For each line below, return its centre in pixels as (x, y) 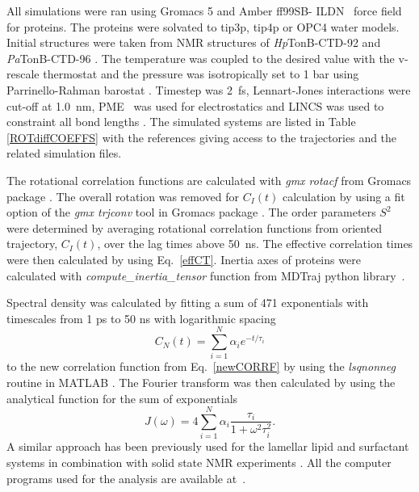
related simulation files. (64, 153)
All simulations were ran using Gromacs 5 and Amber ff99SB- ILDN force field (204, 11)
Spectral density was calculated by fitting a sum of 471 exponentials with (188, 303)
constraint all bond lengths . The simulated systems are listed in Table (181, 122)
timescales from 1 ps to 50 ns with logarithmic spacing (141, 318)
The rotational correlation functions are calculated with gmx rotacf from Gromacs (209, 180)
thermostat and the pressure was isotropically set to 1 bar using (201, 74)
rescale (23, 74)
